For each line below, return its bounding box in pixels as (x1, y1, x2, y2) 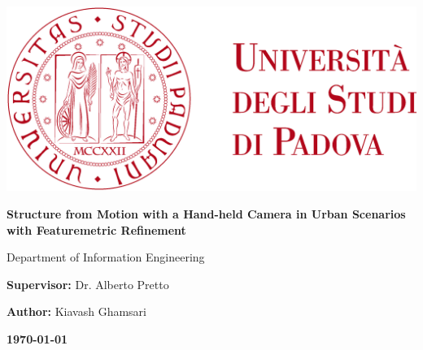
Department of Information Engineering (7, 248, 205, 266)
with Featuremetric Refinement (7, 221, 186, 238)
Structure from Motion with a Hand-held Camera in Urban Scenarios (7, 205, 406, 222)
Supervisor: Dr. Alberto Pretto (7, 275, 169, 292)
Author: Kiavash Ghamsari (7, 303, 146, 320)
